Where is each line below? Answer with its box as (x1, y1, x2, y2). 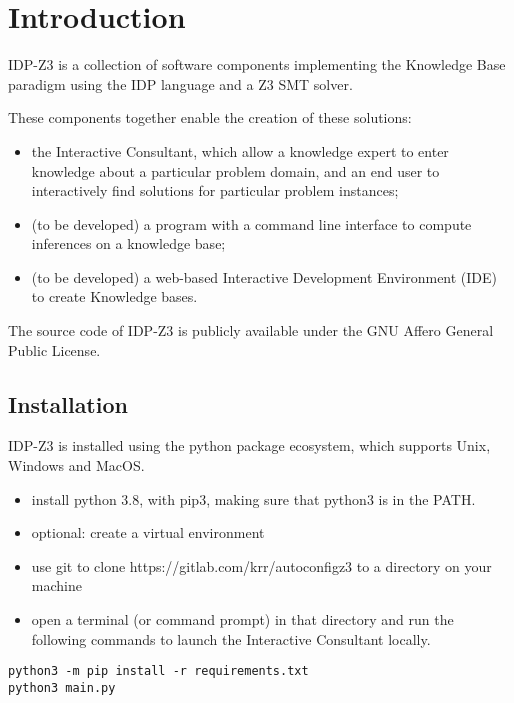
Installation (8, 388, 128, 419)
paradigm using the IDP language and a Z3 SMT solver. (8, 73, 353, 94)
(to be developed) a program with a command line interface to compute (31, 213, 472, 234)
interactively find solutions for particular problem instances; (31, 180, 399, 201)
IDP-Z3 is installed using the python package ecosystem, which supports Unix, (8, 435, 491, 456)
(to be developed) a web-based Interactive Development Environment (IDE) (31, 266, 498, 287)
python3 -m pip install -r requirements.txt (8, 664, 309, 679)
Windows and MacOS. (8, 455, 145, 476)
